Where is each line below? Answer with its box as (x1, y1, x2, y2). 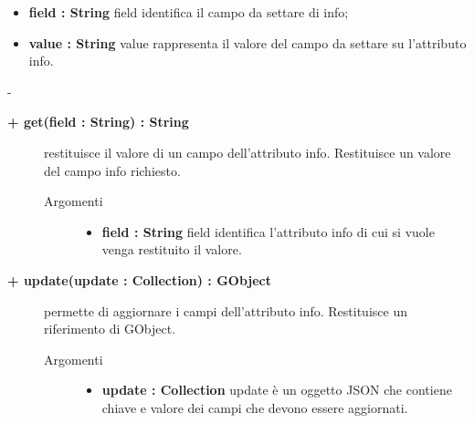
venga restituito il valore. (101, 240, 242, 259)
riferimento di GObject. (44, 319, 176, 338)
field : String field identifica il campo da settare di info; (28, 3, 349, 21)
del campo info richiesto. (44, 160, 181, 180)
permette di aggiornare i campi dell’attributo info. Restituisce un (44, 301, 407, 320)
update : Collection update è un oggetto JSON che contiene (101, 380, 452, 399)
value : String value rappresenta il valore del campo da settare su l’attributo (28, 33, 467, 52)
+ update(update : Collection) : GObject (7, 270, 271, 289)
